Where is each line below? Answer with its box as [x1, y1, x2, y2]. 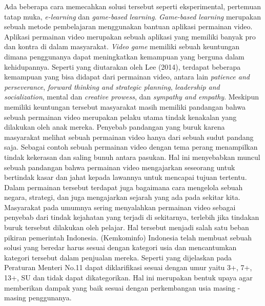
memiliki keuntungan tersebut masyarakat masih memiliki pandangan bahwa [4, 101, 246, 112]
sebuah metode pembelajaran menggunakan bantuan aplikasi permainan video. [4, 21, 253, 32]
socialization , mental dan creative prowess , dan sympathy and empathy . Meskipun [4, 91, 259, 102]
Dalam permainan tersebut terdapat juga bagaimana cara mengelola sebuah [4, 181, 243, 192]
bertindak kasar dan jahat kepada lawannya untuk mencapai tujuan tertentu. [4, 172, 247, 182]
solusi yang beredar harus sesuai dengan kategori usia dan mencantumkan [4, 242, 237, 253]
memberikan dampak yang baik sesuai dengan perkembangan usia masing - [4, 282, 240, 293]
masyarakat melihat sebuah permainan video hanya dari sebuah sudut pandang [4, 131, 254, 142]
